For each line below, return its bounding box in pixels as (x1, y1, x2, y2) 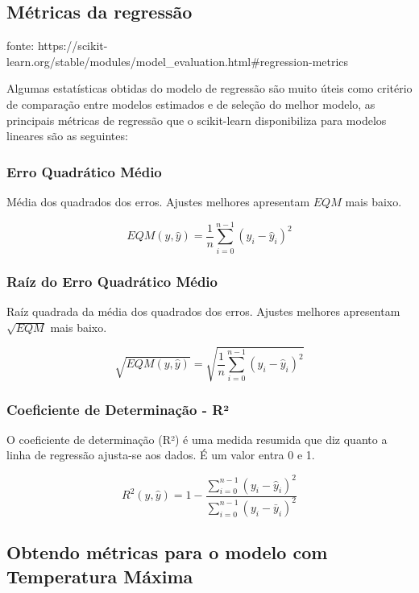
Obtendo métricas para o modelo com (6, 540, 328, 565)
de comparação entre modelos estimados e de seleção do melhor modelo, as (6, 95, 375, 112)
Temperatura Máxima (6, 563, 193, 588)
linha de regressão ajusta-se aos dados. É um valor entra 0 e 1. (6, 446, 315, 463)
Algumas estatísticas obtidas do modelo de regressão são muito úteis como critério (6, 80, 413, 97)
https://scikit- (37, 37, 108, 54)
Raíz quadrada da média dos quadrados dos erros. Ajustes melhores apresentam (6, 302, 400, 319)
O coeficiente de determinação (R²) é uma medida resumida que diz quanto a (6, 430, 388, 447)
